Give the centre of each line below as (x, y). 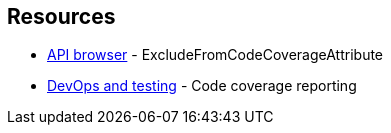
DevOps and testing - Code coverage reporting (202, 86)
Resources (61, 16)
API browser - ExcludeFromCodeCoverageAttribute (215, 55)
